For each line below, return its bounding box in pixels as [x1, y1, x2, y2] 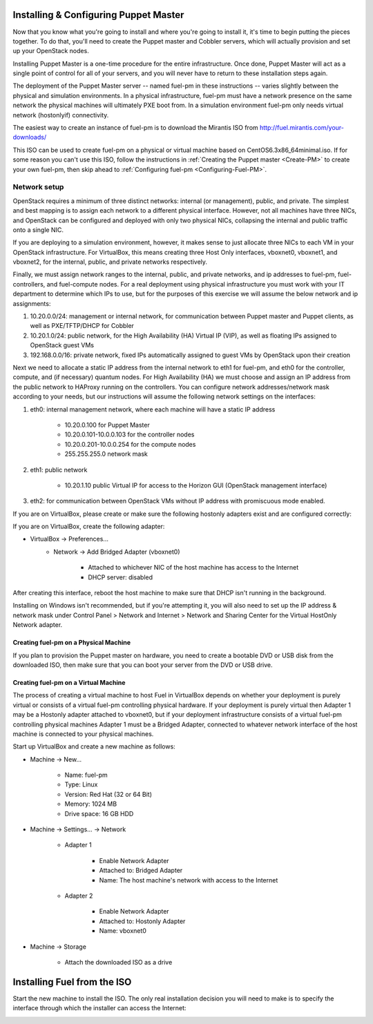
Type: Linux [64, 780, 98, 789]
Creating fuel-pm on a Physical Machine [12, 639, 131, 647]
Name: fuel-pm [64, 771, 108, 780]
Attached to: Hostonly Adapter [99, 917, 186, 925]
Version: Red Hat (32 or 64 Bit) [64, 790, 152, 798]
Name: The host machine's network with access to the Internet [99, 876, 278, 884]
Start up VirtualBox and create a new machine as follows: [12, 742, 175, 751]
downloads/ [12, 133, 47, 142]
